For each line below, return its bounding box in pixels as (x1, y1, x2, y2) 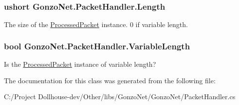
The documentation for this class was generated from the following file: (4, 75, 216, 85)
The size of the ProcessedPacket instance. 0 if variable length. (4, 19, 188, 30)
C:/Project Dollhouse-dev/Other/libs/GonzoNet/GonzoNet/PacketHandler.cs (4, 91, 236, 102)
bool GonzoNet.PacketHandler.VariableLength (4, 40, 190, 52)
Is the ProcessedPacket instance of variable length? (4, 59, 156, 69)
